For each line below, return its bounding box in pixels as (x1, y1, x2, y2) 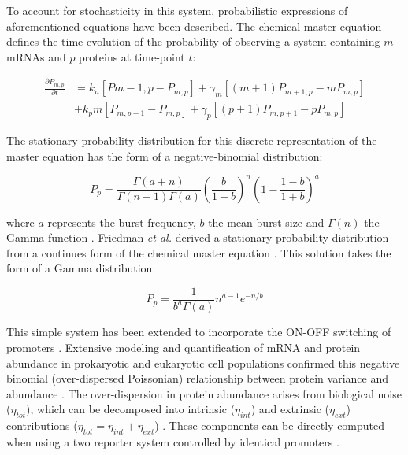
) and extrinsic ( (250, 401, 329, 417)
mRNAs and (6, 48, 66, 65)
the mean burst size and (208, 213, 325, 230)
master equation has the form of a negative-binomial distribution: (6, 147, 323, 164)
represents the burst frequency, (47, 213, 196, 230)
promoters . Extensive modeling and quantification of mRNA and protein (6, 339, 361, 356)
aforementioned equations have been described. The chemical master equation (6, 17, 382, 34)
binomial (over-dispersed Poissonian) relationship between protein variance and (6, 370, 388, 387)
